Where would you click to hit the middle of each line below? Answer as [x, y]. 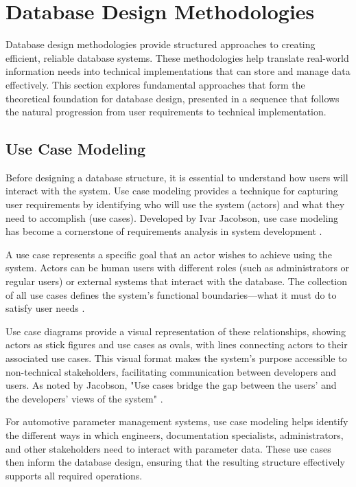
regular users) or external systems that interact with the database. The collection [177, 281]
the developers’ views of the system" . [84, 398]
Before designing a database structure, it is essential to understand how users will [177, 177]
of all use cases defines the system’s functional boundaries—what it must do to [171, 294]
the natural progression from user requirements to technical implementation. [166, 112]
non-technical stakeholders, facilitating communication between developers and [171, 371]
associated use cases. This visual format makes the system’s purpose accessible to [176, 358]
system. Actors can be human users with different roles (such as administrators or [178, 268]
